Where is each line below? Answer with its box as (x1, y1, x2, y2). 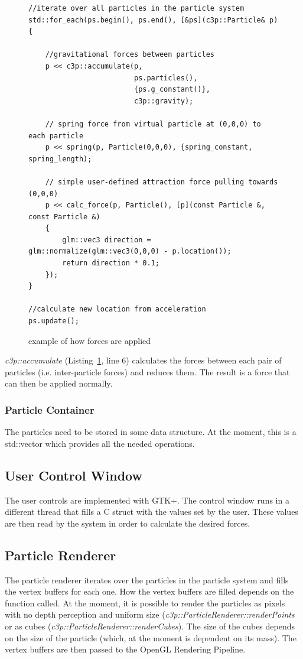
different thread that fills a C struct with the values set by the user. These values (5, 505, 298, 518)
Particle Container (5, 402, 95, 417)
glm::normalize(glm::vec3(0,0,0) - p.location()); (28, 247, 232, 256)
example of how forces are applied (28, 334, 151, 346)
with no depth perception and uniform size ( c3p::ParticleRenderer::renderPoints (5, 608, 295, 621)
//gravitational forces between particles (45, 50, 214, 59)
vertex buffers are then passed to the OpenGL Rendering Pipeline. (5, 643, 246, 655)
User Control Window (5, 466, 142, 484)
